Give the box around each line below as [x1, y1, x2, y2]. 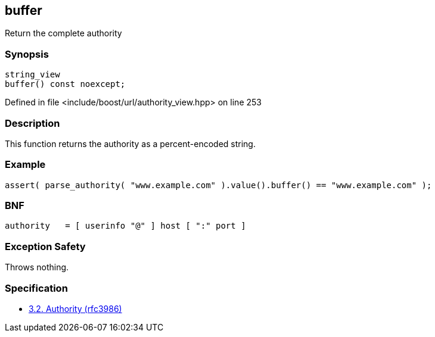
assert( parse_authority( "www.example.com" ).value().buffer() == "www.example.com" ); [5, 180, 432, 190]
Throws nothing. [5, 262, 69, 273]
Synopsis [5, 48, 49, 60]
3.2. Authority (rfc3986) [29, 303, 122, 314]
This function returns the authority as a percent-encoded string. [5, 138, 256, 149]
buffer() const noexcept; [5, 79, 126, 89]
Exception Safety [5, 240, 86, 252]
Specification [5, 282, 68, 294]
